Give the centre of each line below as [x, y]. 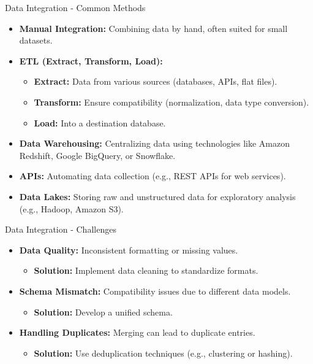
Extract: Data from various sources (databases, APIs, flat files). [156, 81]
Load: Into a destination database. [100, 122]
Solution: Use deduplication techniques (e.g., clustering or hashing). [163, 353]
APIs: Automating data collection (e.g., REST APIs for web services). [153, 176]
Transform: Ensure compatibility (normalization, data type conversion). [172, 102]
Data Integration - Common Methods [75, 7]
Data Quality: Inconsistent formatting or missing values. [129, 250]
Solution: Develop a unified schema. [103, 312]
